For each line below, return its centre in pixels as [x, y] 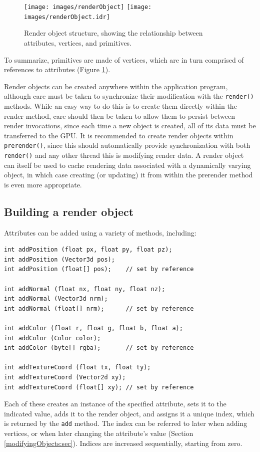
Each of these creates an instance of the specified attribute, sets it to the [115, 404]
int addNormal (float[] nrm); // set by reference [99, 308]
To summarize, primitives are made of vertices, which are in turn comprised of [124, 59]
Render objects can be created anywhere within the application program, [116, 86]
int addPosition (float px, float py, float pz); [88, 250]
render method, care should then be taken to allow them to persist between [119, 116]
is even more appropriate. [43, 184]
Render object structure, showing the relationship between [113, 33]
